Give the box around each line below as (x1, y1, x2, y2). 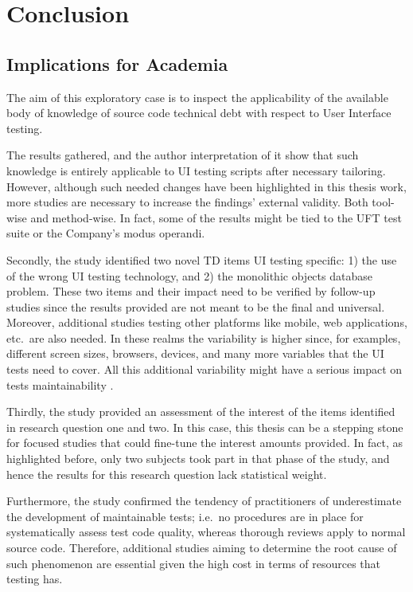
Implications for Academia (6, 51, 228, 76)
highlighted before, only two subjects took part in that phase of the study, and (6, 450, 390, 467)
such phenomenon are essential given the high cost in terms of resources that (6, 555, 381, 571)
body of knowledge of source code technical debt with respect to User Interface (6, 104, 392, 121)
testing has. (6, 570, 63, 587)
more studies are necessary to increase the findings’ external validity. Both (6, 194, 368, 210)
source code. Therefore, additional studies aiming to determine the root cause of (6, 539, 397, 556)
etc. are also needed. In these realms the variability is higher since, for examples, (6, 329, 401, 346)
